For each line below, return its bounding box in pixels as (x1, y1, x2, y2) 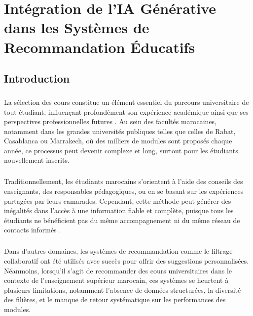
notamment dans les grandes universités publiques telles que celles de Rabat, (4, 126, 236, 136)
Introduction (4, 71, 70, 86)
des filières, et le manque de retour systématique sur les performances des (4, 294, 226, 305)
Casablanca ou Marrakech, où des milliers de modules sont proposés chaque (4, 135, 232, 146)
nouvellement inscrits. (4, 155, 70, 165)
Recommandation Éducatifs (4, 37, 195, 57)
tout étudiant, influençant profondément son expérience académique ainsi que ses (4, 106, 249, 117)
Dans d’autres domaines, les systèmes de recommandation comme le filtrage (4, 246, 233, 256)
